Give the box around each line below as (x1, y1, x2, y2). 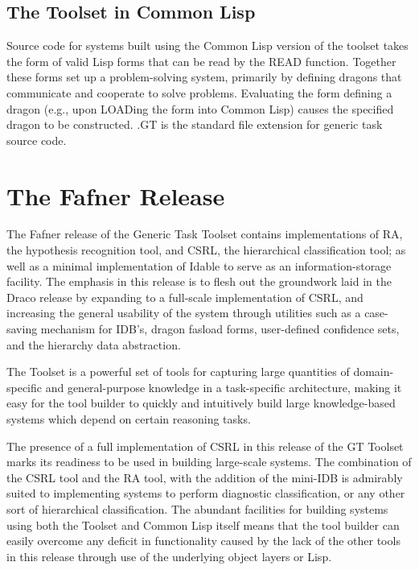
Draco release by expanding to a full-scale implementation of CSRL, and (6, 288, 364, 305)
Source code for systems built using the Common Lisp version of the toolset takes (6, 37, 409, 54)
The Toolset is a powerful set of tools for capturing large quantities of (6, 363, 350, 380)
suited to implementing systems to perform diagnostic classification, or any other (6, 485, 405, 502)
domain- (353, 363, 394, 380)
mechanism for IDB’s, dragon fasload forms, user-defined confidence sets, (40, 320, 400, 337)
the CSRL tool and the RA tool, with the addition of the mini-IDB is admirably (6, 469, 403, 485)
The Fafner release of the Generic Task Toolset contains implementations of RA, (6, 225, 403, 242)
